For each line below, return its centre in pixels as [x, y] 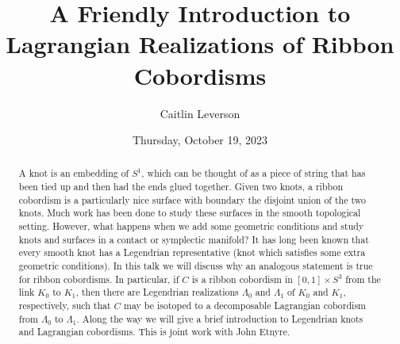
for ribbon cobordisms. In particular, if [99, 279]
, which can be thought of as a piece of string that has [254, 173]
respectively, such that [65, 306]
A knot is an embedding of [74, 173]
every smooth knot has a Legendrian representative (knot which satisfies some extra [192, 252]
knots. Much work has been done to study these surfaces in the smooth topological [190, 213]
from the [363, 279]
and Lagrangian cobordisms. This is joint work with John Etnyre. [154, 332]
